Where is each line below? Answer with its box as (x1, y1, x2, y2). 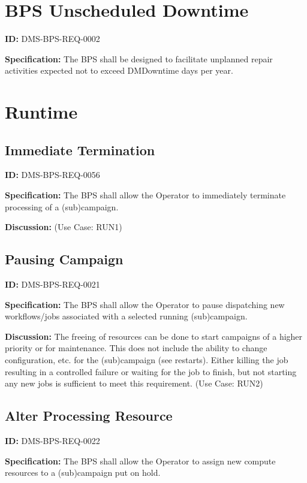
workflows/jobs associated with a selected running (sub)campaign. (5, 310, 248, 322)
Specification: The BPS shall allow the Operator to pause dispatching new (5, 298, 285, 310)
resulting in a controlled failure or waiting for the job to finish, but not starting (5, 365, 297, 378)
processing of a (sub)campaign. (5, 200, 119, 213)
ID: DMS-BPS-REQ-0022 (5, 434, 100, 447)
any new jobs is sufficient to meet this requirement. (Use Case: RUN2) (5, 377, 263, 390)
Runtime (5, 99, 78, 124)
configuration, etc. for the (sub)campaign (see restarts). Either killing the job (5, 354, 288, 366)
